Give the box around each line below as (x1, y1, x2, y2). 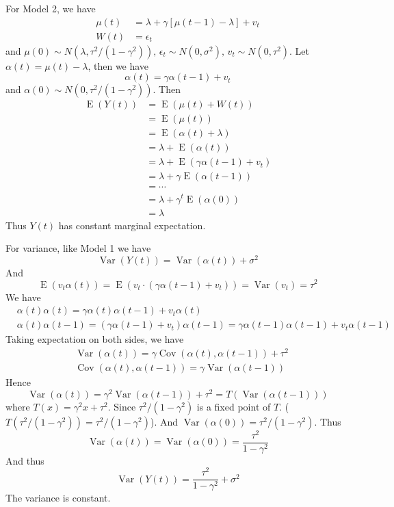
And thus (5, 453, 44, 467)
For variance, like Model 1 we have (5, 241, 151, 255)
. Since (107, 399, 136, 413)
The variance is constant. (5, 491, 111, 505)
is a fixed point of (196, 399, 271, 413)
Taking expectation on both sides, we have (5, 332, 184, 346)
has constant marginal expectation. (58, 218, 206, 232)
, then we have (88, 58, 149, 73)
